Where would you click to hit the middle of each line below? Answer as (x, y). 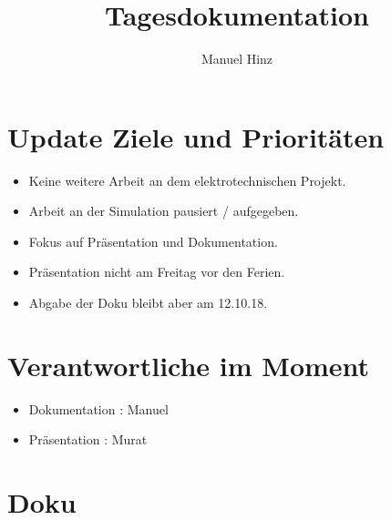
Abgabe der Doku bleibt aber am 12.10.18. (148, 303)
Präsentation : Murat (88, 439)
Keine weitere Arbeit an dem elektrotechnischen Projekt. (187, 180)
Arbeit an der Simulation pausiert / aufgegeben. (164, 211)
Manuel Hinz (237, 59)
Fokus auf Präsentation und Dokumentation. (153, 241)
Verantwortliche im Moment (189, 365)
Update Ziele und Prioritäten (196, 136)
